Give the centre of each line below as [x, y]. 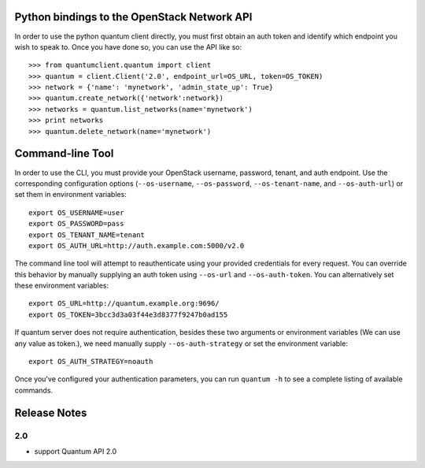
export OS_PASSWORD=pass [76, 224]
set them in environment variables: [71, 195]
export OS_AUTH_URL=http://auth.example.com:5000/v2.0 [137, 245]
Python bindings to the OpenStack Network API [133, 17]
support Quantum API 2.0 [76, 451]
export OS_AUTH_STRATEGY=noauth [91, 362]
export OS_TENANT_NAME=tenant [87, 235]
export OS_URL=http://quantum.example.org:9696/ [124, 304]
